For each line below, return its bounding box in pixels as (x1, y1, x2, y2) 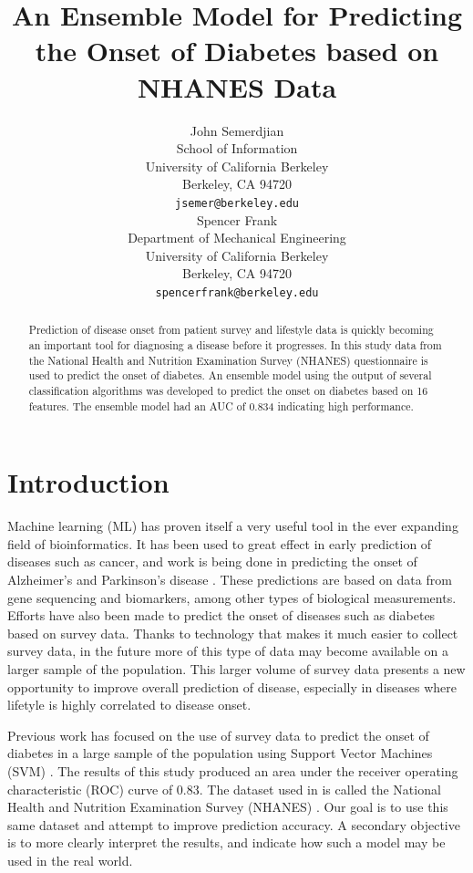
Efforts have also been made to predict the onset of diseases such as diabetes (7, 606, 436, 625)
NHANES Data (137, 68, 337, 105)
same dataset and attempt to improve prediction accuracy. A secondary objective (7, 815, 460, 834)
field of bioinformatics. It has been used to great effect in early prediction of (7, 534, 432, 553)
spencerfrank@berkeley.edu (155, 286, 319, 299)
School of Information (176, 139, 298, 158)
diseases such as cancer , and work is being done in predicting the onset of (7, 552, 417, 571)
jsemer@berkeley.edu (174, 196, 300, 210)
